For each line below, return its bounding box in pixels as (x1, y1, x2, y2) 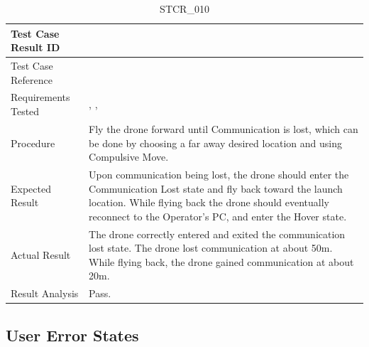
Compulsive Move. (89, 149, 169, 164)
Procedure (11, 135, 55, 150)
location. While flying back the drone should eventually (89, 195, 329, 210)
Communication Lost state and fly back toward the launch (89, 181, 343, 196)
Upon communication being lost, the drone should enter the (89, 166, 349, 181)
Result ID (11, 40, 60, 55)
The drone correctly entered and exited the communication (89, 226, 346, 241)
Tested (11, 104, 40, 119)
